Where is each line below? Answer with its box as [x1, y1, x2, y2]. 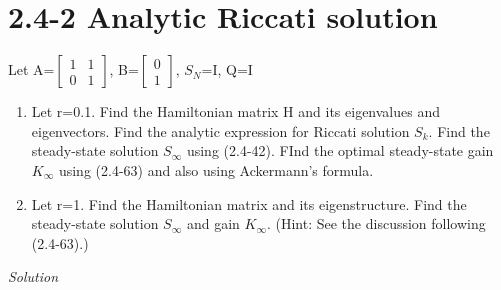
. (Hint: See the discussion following [266, 213, 486, 234]
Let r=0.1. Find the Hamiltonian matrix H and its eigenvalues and [31, 101, 440, 122]
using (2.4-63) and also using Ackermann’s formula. [58, 159, 374, 180]
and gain [186, 213, 240, 234]
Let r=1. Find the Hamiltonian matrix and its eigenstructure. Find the [31, 193, 467, 214]
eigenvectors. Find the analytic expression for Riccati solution [31, 120, 410, 141]
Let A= [8, 59, 55, 80]
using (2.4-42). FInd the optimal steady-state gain [186, 140, 494, 161]
